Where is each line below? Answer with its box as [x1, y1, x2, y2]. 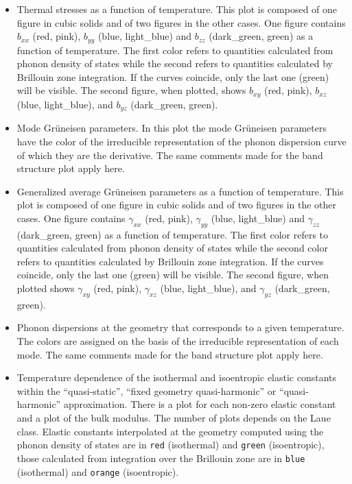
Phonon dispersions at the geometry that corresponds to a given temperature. [16, 320, 344, 335]
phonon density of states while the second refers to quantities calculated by [16, 56, 333, 71]
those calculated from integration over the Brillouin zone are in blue [16, 450, 305, 465]
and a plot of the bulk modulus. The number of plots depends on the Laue [16, 411, 331, 425]
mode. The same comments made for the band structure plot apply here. [16, 347, 323, 361]
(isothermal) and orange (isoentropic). [16, 464, 179, 479]
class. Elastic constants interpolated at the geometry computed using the [16, 424, 324, 438]
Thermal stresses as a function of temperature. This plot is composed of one [16, 2, 338, 16]
